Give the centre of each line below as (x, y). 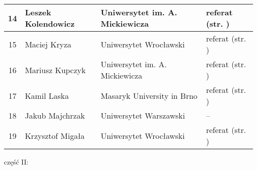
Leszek (38, 12)
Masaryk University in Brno (149, 95)
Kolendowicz (50, 23)
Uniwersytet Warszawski (143, 115)
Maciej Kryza (48, 44)
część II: (16, 162)
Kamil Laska (47, 95)
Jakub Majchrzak (55, 115)
